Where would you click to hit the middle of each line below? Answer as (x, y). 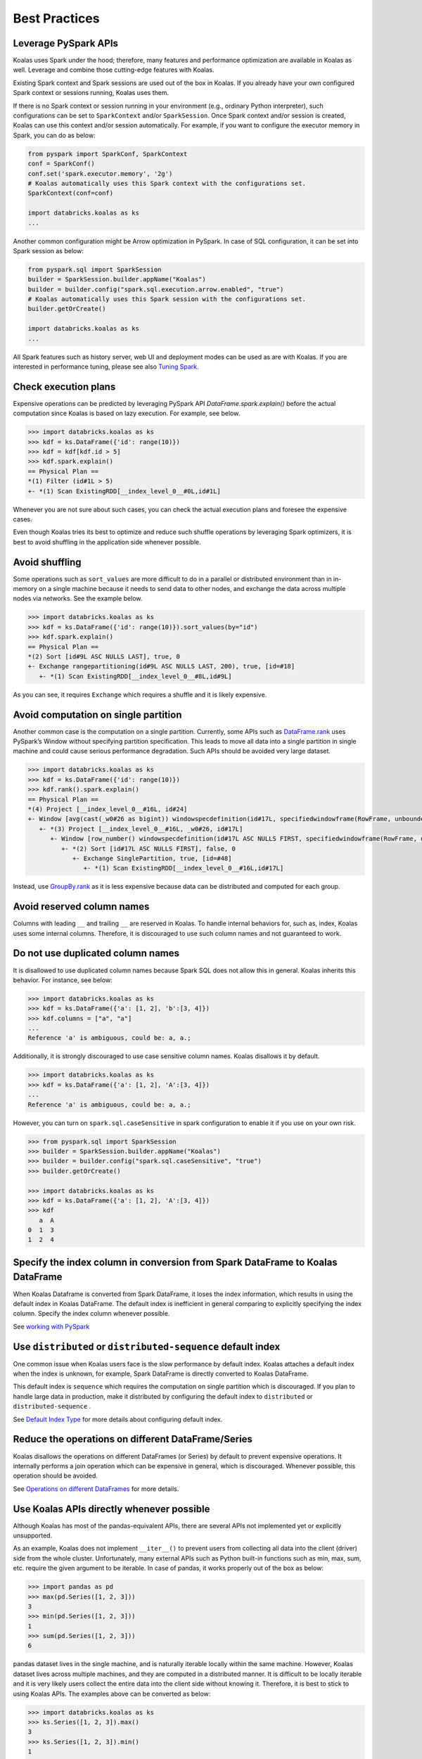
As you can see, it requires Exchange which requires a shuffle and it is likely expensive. (140, 694)
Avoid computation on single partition (97, 715)
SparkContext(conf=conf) (71, 193)
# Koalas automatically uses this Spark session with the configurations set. (167, 299)
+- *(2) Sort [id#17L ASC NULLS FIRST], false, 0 (148, 849)
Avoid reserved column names (81, 907)
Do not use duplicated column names (96, 953)
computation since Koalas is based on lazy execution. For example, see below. (127, 413)
